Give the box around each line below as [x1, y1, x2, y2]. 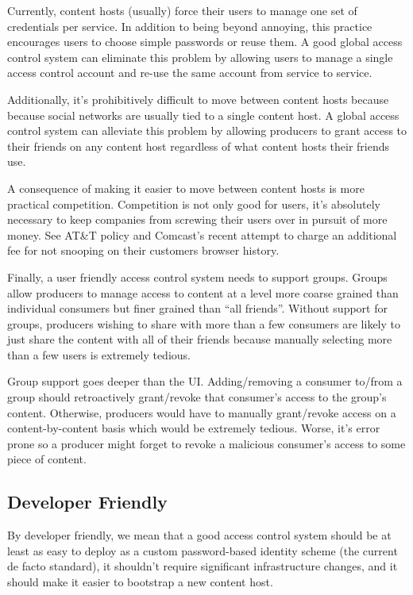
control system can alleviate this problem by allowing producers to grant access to [7, 122, 407, 139]
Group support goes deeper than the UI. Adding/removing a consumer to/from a [7, 373, 403, 390]
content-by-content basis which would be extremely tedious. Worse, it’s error [7, 420, 380, 436]
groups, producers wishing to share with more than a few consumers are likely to [7, 315, 400, 332]
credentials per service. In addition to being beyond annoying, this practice [7, 17, 372, 34]
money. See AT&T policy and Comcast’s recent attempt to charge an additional [7, 226, 397, 243]
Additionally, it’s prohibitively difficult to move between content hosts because [7, 90, 389, 107]
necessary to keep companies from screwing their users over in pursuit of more [7, 211, 388, 228]
